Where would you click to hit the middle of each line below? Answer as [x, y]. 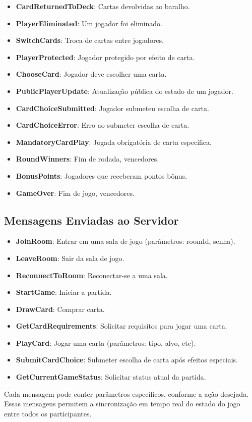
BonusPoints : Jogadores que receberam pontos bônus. [102, 175]
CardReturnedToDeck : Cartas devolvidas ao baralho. [103, 6]
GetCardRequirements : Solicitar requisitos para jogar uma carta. [121, 326]
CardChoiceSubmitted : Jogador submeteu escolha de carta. [112, 108]
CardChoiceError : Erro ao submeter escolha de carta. [103, 125]
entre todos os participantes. [48, 413]
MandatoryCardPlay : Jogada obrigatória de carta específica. [114, 142]
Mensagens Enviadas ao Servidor [91, 220]
